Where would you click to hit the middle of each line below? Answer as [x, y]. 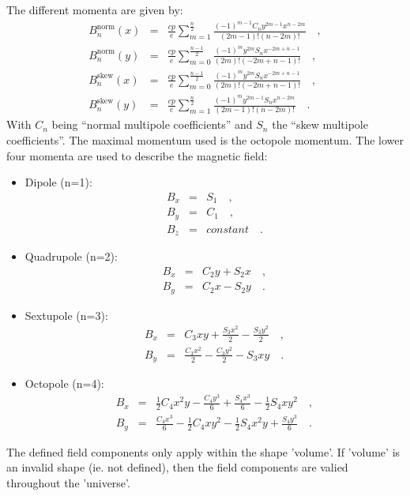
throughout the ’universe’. [68, 482]
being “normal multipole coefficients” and [152, 124]
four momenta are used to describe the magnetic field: [137, 155]
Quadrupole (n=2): [71, 256]
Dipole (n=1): [58, 182]
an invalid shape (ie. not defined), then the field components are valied [177, 467]
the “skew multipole [320, 124]
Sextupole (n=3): [66, 315]
